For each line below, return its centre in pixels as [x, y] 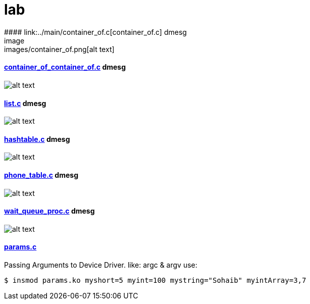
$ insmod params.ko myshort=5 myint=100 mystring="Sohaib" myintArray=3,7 [155, 281]
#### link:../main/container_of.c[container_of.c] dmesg [95, 32]
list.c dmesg [25, 103]
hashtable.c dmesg [37, 139]
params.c [20, 247]
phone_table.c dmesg [41, 175]
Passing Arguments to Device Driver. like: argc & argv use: [101, 265]
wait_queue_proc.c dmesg [49, 211]
